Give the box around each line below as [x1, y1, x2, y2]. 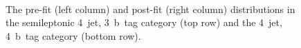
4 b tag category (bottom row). [6, 28, 141, 43]
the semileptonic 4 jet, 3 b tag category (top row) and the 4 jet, [6, 15, 282, 29]
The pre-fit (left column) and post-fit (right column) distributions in [6, 1, 295, 16]
